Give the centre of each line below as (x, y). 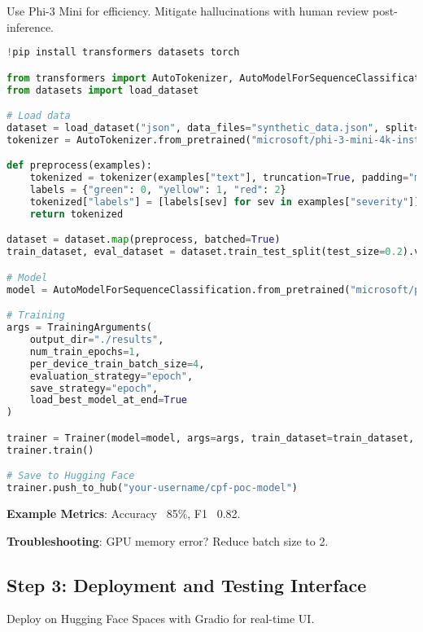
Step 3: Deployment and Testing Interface (187, 584)
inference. (30, 26)
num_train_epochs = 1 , (85, 351)
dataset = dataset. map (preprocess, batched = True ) (144, 240)
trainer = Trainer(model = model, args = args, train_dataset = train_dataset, (211, 438)
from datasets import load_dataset (103, 90)
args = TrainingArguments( (79, 328)
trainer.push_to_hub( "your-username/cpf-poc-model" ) (152, 488)
